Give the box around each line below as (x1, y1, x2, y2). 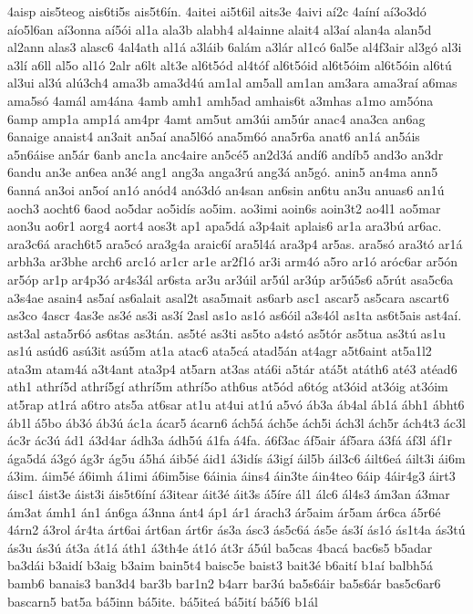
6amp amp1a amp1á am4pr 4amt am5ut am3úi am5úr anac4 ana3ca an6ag (7, 109, 426, 128)
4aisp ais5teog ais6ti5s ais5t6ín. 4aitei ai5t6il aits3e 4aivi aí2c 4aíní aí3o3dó (7, 2, 427, 20)
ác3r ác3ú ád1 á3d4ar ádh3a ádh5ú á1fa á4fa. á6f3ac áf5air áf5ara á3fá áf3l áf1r (7, 431, 452, 450)
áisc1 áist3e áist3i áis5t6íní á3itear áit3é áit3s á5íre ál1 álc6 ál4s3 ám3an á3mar (7, 484, 450, 504)
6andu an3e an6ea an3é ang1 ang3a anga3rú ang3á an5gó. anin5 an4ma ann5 (7, 162, 438, 182)
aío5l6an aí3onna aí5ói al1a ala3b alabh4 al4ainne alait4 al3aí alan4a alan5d (7, 19, 432, 38)
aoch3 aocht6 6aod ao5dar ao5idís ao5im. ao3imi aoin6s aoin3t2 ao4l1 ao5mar (7, 198, 441, 217)
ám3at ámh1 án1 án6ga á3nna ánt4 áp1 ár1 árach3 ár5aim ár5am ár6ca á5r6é (7, 502, 441, 521)
